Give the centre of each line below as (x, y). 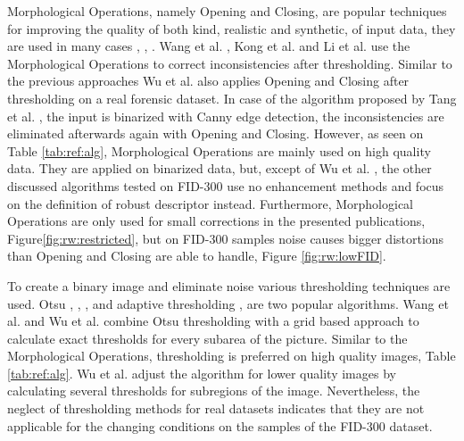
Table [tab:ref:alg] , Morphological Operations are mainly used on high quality (219, 150)
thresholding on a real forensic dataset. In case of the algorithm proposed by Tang (232, 98)
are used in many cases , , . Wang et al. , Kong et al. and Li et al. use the (209, 46)
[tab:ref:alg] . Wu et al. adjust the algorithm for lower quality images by (202, 373)
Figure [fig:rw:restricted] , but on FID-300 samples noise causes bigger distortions (226, 238)
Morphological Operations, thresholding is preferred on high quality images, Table (232, 356)
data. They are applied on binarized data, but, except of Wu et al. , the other (220, 168)
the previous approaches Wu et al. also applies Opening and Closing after (208, 81)
